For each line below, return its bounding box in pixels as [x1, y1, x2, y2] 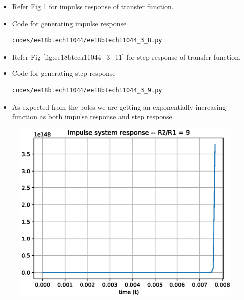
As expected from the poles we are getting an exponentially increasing [12, 101, 226, 112]
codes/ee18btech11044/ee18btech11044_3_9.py [12, 86, 162, 94]
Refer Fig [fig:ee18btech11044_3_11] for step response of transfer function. [12, 51, 241, 61]
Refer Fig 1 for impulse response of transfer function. [12, 1, 174, 11]
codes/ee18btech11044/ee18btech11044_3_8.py [12, 37, 162, 44]
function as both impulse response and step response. [12, 111, 174, 121]
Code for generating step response [12, 68, 116, 78]
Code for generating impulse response [12, 18, 127, 28]
